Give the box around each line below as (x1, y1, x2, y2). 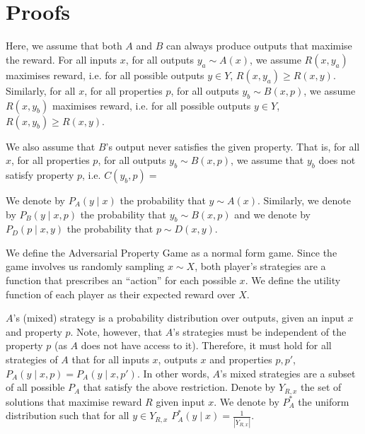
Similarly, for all (6, 83, 76, 98)
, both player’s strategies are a (195, 259, 326, 274)
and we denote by (234, 206, 311, 221)
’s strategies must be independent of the (173, 324, 347, 339)
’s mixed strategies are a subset (220, 365, 356, 380)
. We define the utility (245, 273, 341, 288)
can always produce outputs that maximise (166, 38, 352, 53)
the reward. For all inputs (6, 52, 117, 66)
